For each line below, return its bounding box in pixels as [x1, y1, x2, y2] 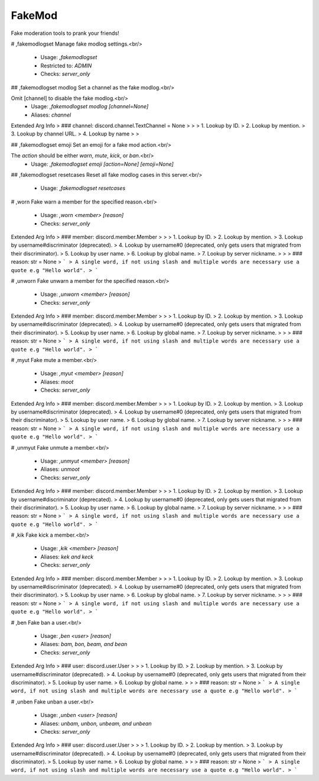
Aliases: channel [31, 111, 71, 118]
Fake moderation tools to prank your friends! [11, 30, 119, 37]
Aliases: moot [40, 378, 74, 385]
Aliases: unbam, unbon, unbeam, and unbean [40, 719, 152, 727]
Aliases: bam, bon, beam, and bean [40, 641, 128, 648]
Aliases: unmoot [40, 466, 80, 473]
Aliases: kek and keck [40, 553, 94, 560]
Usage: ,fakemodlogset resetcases [40, 185, 126, 192]
